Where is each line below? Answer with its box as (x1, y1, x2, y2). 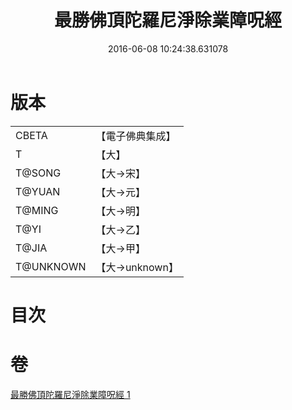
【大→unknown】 (95, 260, 179, 274)
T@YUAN (15, 184, 61, 198)
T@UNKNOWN (15, 259, 87, 273)
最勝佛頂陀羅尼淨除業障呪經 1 (10, 388, 131, 400)
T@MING (15, 203, 59, 217)
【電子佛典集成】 (95, 129, 177, 143)
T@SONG (15, 166, 62, 180)
